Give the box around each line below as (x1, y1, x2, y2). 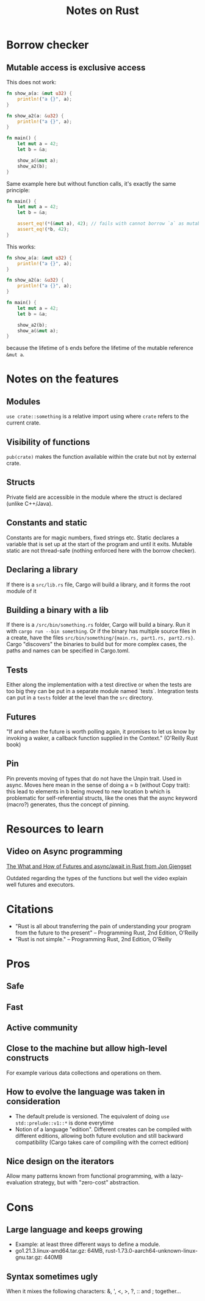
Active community (6, 1022, 78, 1033)
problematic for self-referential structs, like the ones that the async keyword (6, 794, 198, 801)
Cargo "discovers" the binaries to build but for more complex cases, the (6, 641, 187, 648)
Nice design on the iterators (6, 1156, 115, 1167)
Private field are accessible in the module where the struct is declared (6, 493, 182, 501)
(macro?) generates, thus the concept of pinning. (6, 801, 130, 808)
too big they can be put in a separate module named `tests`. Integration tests (6, 688, 199, 695)
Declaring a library (6, 564, 78, 575)
